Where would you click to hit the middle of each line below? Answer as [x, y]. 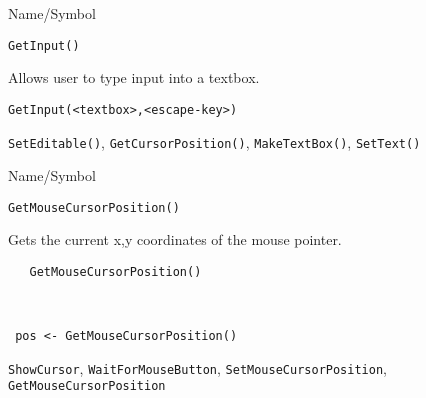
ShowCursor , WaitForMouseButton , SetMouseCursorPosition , [197, 367]
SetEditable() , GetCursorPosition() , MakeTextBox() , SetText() [214, 141]
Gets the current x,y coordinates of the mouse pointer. [175, 239]
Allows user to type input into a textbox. [134, 77]
